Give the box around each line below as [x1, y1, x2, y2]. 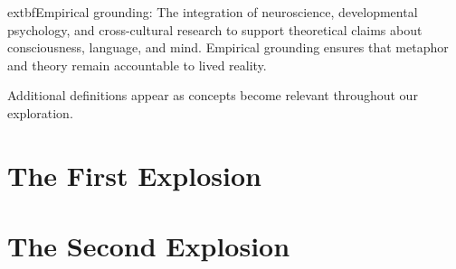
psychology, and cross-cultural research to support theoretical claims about [7, 20, 423, 39]
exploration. [7, 103, 73, 122]
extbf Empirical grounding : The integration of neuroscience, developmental [7, 3, 418, 21]
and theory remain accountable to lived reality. [7, 55, 267, 74]
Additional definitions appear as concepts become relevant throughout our [7, 86, 418, 105]
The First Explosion [7, 156, 261, 193]
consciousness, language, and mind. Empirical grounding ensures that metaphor [7, 38, 449, 57]
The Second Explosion [7, 227, 290, 264]
